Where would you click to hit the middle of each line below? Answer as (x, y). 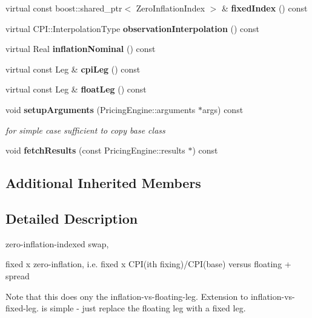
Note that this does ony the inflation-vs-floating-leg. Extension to (127, 296)
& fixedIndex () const (265, 8)
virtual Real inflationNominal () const (81, 49)
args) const (223, 109)
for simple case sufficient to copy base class (85, 130)
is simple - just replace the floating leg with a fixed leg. (144, 308)
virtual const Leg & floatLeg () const (76, 89)
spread (18, 275)
